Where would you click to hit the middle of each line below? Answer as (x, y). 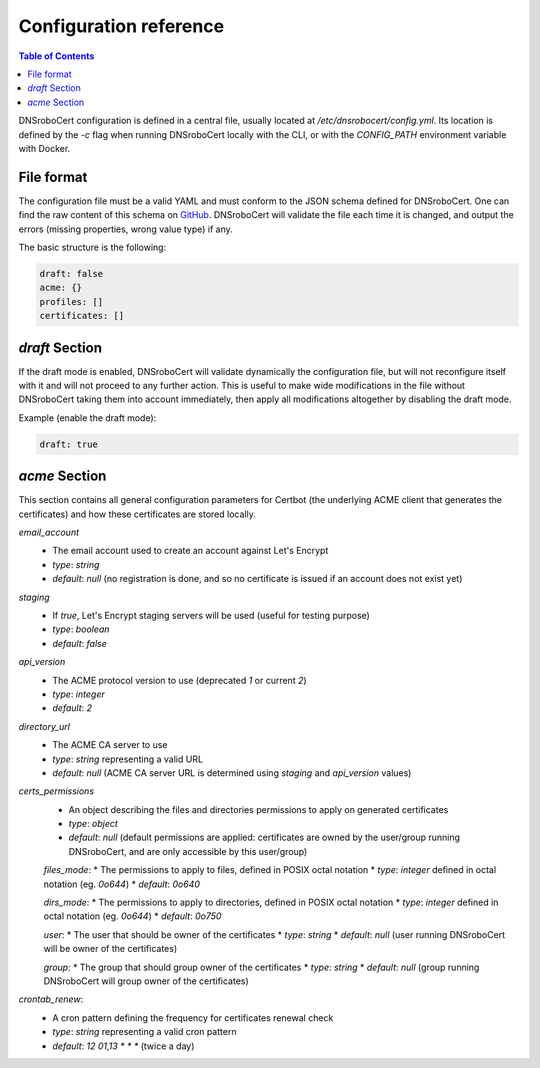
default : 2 (72, 708)
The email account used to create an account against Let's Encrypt (190, 551)
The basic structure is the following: (92, 247)
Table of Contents (56, 56)
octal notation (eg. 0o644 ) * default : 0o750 (132, 916)
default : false (79, 643)
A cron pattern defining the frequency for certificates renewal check (193, 1017)
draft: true (69, 444)
